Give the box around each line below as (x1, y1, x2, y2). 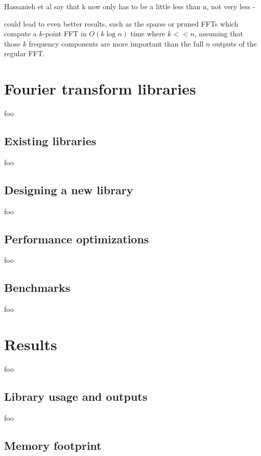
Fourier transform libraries (4, 78, 196, 99)
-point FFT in (42, 28, 87, 39)
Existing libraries (4, 133, 97, 149)
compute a (4, 28, 37, 39)
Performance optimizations (4, 231, 149, 246)
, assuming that (194, 28, 243, 39)
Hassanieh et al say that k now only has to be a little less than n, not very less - (4, 1, 255, 11)
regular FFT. (4, 48, 45, 59)
